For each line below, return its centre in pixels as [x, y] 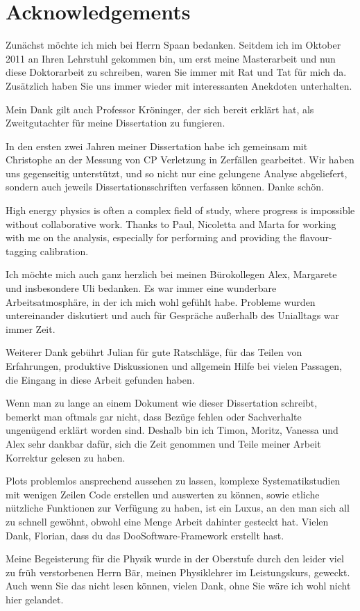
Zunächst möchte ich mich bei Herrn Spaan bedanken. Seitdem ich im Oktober [173, 45]
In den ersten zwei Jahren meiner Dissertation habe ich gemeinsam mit [157, 146]
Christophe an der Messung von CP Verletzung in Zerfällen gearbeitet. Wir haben [180, 160]
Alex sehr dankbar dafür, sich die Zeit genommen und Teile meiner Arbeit [163, 443]
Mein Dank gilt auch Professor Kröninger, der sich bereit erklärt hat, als [160, 109]
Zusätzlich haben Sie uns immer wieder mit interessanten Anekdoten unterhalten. [179, 85]
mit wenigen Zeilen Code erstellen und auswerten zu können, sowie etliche [163, 494]
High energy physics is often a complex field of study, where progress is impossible [180, 210]
